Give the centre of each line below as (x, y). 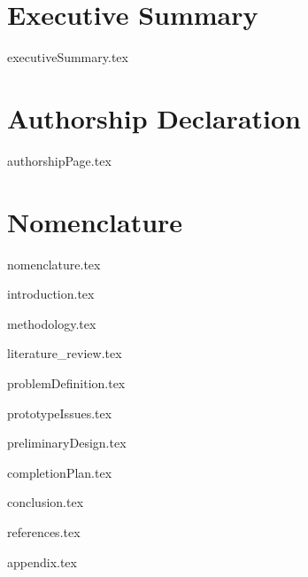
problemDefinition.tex (66, 382)
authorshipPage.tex (59, 160)
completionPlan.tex (60, 472)
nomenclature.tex (54, 264)
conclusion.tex (46, 502)
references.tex (44, 531)
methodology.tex (52, 323)
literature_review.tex (65, 353)
